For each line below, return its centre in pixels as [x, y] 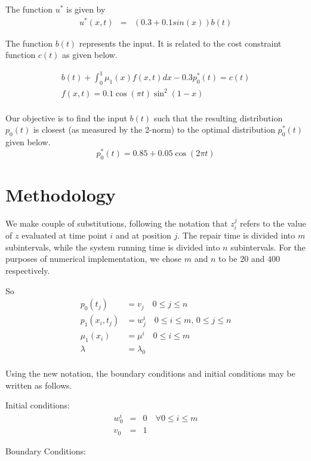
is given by [86, 9]
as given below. [90, 55]
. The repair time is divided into [236, 235]
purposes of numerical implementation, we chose [94, 259]
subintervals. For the [268, 247]
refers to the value [273, 223]
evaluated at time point [64, 235]
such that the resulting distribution [218, 117]
